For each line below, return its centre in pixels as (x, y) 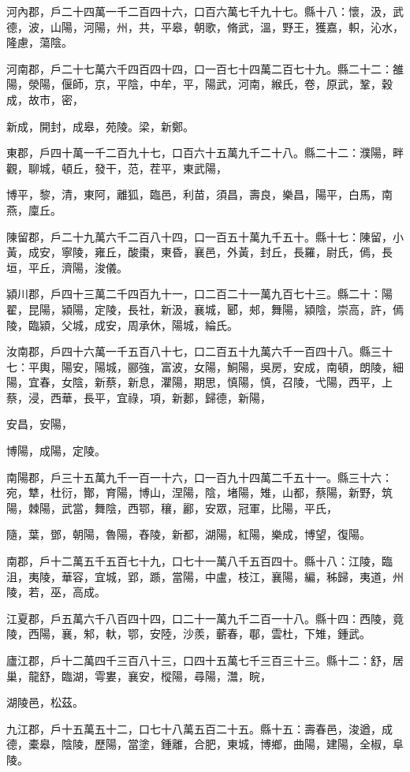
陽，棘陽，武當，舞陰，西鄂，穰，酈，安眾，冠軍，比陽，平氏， (172, 507)
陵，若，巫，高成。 (56, 592)
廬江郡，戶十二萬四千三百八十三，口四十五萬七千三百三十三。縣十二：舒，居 (205, 660)
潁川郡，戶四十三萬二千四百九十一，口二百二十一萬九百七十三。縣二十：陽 (199, 294)
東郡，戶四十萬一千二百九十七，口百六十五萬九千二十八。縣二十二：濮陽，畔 (205, 153)
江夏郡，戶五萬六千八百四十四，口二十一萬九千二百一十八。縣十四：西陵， (199, 618)
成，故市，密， (45, 99)
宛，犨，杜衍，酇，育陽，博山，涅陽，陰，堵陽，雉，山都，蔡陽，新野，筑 (199, 492)
